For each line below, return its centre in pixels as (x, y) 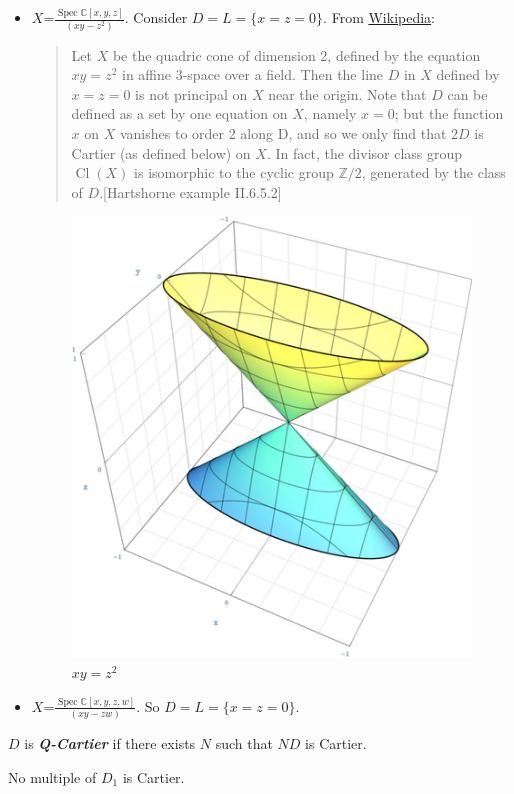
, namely (330, 113)
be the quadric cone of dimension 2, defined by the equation (296, 54)
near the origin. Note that (347, 93)
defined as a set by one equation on (179, 113)
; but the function (449, 113)
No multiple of (52, 776)
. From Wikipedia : (379, 17)
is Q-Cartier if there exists (110, 743)
